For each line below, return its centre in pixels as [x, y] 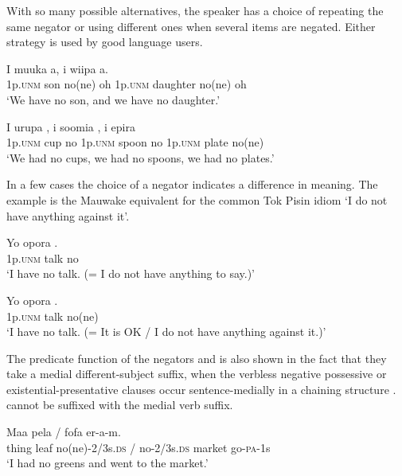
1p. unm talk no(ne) [53, 316]
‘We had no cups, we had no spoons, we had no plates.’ [141, 157]
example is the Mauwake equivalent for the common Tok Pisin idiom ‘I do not [197, 199]
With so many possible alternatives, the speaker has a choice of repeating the [195, 10]
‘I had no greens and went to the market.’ [107, 463]
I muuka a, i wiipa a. [57, 68]
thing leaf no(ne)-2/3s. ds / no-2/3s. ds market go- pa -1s [139, 447]
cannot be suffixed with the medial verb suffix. [120, 405]
